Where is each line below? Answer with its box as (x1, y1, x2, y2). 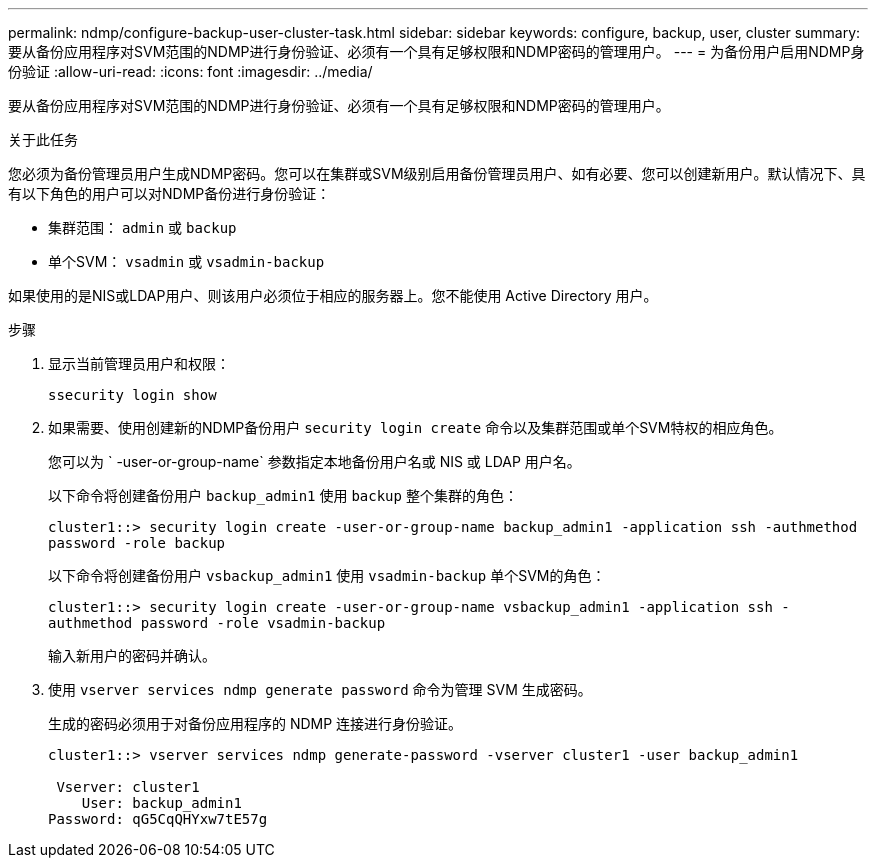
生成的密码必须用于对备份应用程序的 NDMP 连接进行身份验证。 (48, 715, 463, 732)
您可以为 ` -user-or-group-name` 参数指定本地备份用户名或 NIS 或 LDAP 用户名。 (48, 453, 581, 470)
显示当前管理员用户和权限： (48, 355, 230, 372)
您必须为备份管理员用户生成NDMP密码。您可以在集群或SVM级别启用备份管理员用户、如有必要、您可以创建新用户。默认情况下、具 (8, 165, 866, 182)
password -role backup (48, 535, 226, 551)
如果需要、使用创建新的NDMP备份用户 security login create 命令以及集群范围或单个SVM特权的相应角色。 (48, 419, 783, 436)
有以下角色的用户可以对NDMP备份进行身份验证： (8, 185, 331, 202)
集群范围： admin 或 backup (48, 219, 237, 236)
